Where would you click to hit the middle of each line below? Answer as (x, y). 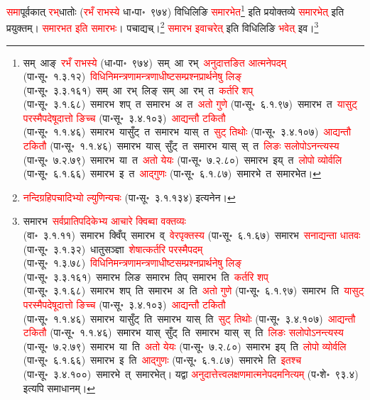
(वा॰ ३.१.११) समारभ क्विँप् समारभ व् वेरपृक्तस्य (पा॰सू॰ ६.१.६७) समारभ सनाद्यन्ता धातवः (192, 235)
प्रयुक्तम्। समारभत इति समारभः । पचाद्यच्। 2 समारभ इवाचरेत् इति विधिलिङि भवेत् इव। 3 (163, 27)
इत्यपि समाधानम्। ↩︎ (59, 388)
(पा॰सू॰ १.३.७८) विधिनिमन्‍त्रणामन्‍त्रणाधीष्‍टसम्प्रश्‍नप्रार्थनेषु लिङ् (132, 263)
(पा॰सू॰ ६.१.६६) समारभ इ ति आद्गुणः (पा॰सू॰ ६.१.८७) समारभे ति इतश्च (162, 360)
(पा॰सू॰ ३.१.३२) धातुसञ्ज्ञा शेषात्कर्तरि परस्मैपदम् (113, 249)
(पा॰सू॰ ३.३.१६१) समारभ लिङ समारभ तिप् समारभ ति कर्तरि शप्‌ (146, 276)
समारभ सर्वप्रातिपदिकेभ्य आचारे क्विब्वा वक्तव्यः (104, 221)
